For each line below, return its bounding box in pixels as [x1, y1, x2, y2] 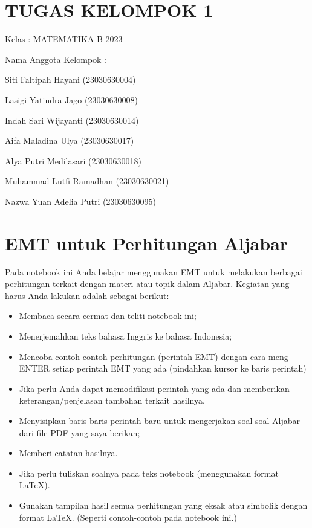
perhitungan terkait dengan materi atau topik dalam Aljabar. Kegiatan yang [5, 277, 290, 290]
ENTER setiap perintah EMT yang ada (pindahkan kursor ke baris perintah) [19, 362, 307, 375]
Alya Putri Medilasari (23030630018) [5, 154, 141, 167]
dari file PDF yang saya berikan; [19, 426, 140, 439]
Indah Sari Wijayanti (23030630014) [5, 114, 139, 126]
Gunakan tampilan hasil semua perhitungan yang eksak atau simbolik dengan [19, 498, 308, 511]
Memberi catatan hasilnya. [19, 446, 118, 459]
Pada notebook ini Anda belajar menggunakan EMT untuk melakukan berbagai [5, 265, 302, 278]
